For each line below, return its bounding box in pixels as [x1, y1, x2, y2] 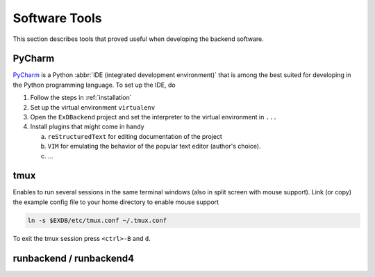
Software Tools [12, 10, 102, 26]
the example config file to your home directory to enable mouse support [12, 198, 219, 206]
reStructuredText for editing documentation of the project [47, 132, 222, 140]
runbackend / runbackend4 [12, 252, 135, 264]
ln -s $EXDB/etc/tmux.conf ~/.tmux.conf [27, 216, 167, 224]
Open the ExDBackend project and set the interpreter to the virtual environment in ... [30, 113, 277, 121]
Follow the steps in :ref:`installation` [30, 94, 132, 102]
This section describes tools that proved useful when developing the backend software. [12, 35, 264, 43]
